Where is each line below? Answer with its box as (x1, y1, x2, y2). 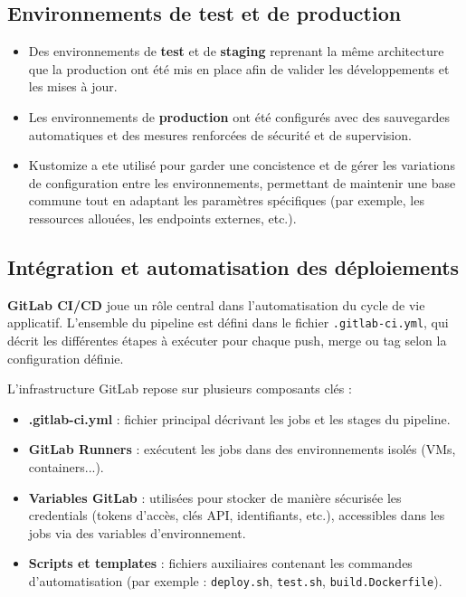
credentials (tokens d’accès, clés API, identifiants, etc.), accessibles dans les (28, 506, 445, 525)
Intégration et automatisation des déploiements (7, 252, 460, 280)
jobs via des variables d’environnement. (28, 523, 246, 542)
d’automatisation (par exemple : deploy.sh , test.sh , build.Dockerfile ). (28, 571, 442, 590)
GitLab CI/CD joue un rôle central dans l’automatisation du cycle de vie (7, 295, 425, 314)
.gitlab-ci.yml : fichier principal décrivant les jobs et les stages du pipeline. (28, 409, 451, 428)
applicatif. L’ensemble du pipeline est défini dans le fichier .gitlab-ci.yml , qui (7, 313, 449, 332)
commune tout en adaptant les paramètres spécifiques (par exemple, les (28, 191, 424, 210)
